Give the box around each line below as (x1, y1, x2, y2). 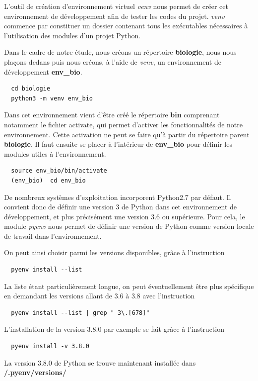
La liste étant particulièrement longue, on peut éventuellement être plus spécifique (4, 281, 254, 291)
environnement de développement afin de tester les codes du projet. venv (4, 10, 225, 21)
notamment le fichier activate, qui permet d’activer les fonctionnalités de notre (4, 119, 243, 129)
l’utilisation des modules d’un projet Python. (4, 30, 141, 40)
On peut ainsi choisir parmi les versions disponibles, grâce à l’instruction (4, 247, 225, 258)
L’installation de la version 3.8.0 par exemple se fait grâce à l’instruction (4, 324, 224, 334)
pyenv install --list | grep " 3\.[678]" (11, 309, 150, 316)
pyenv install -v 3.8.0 (11, 343, 89, 350)
